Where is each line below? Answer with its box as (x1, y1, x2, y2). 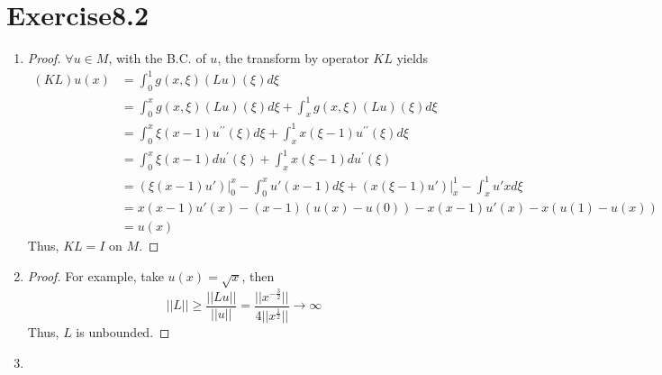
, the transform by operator (217, 49, 369, 68)
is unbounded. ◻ (76, 323, 170, 342)
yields (396, 49, 429, 68)
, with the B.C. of (108, 49, 206, 68)
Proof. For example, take (27, 267, 164, 286)
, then (241, 267, 275, 286)
